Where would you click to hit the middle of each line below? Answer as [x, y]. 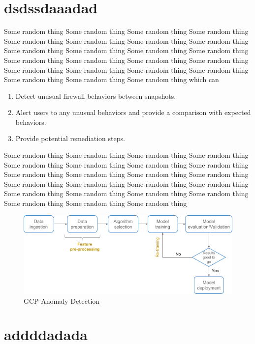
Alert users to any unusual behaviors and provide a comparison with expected [133, 112]
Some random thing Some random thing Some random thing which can [112, 79]
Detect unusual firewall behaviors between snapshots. [96, 96]
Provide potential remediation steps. [70, 138]
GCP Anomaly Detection [62, 301]
